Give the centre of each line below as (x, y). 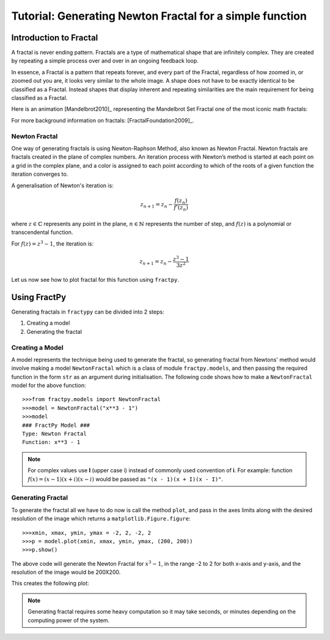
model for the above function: (49, 385)
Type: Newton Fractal (54, 434)
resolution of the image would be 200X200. (66, 572)
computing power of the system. (69, 620)
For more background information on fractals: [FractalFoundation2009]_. (103, 120)
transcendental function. (42, 232)
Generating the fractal (54, 331)
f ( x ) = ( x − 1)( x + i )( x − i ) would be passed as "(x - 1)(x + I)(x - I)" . (125, 479)
